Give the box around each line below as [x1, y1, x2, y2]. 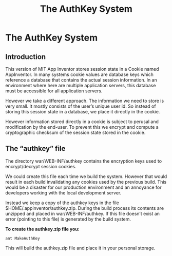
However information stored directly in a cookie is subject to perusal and [5, 119, 159, 125]
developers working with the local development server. [5, 189, 122, 195]
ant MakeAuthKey [5, 235, 40, 241]
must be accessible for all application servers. [5, 88, 103, 94]
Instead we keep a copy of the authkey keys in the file [5, 200, 120, 206]
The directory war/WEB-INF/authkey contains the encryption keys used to [5, 157, 162, 164]
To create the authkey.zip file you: [5, 226, 80, 232]
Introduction [5, 52, 46, 61]
